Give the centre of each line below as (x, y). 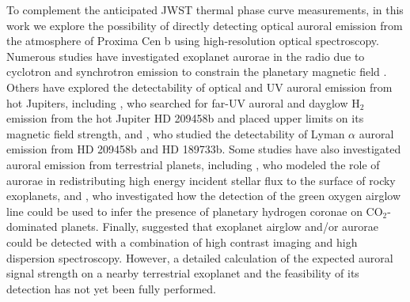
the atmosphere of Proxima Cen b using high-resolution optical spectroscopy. (193, 41)
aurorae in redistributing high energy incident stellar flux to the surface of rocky (201, 180)
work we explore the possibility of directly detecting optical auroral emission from (205, 25)
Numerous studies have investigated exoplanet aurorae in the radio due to (186, 56)
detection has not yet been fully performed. (112, 288)
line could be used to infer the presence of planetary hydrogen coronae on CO (195, 211)
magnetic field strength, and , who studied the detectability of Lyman (176, 133)
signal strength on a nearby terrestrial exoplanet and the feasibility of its (183, 273)
